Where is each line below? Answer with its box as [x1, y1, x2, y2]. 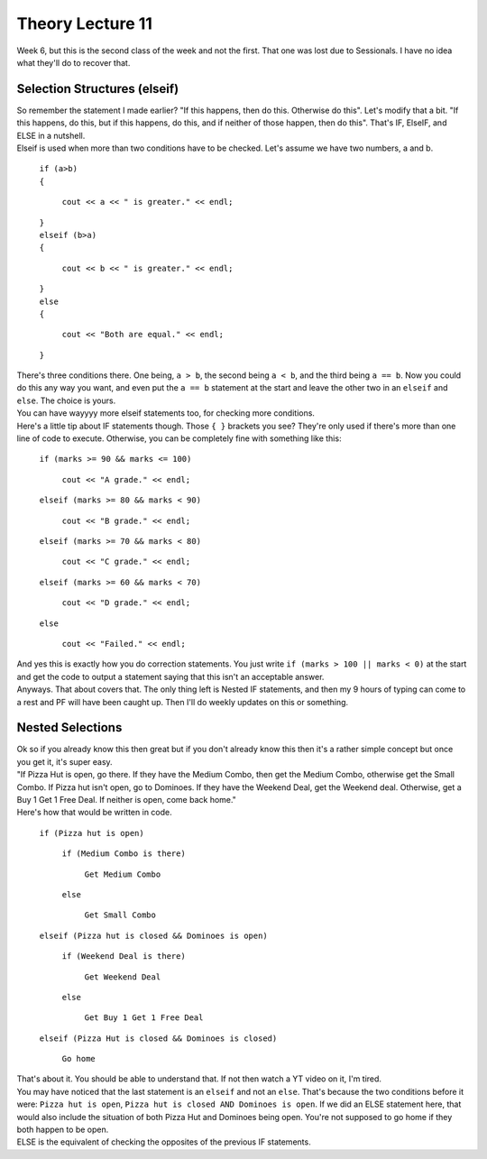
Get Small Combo [84, 910, 157, 920]
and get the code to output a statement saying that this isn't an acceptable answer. [16, 671, 325, 682]
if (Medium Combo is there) [61, 849, 187, 859]
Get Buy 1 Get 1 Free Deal [84, 1013, 204, 1023]
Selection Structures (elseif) [16, 81, 179, 97]
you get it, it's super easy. [16, 756, 113, 767]
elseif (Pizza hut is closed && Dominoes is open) [39, 930, 268, 941]
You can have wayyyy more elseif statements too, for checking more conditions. [16, 408, 316, 419]
